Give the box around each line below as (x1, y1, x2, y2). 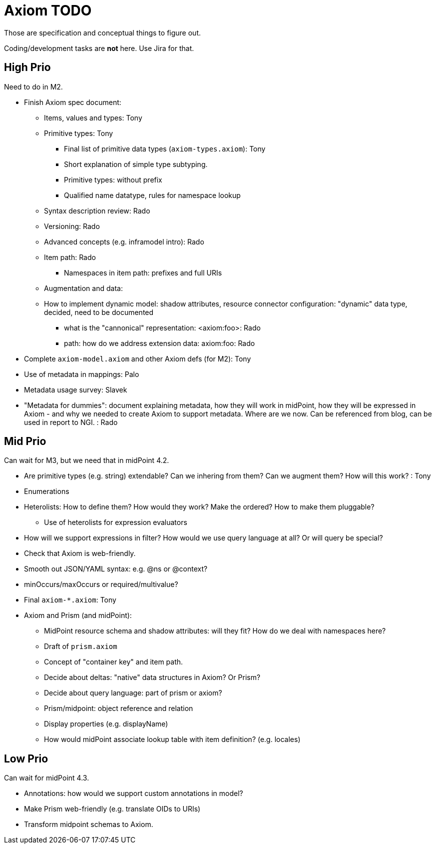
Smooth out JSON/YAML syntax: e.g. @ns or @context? (24, 564, 208, 573)
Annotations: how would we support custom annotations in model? (24, 789, 243, 798)
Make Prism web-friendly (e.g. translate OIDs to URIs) (24, 804, 201, 813)
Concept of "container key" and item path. (44, 657, 183, 666)
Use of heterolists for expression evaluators (44, 518, 187, 527)
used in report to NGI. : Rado (24, 417, 118, 426)
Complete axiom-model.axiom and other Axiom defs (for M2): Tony (24, 354, 251, 363)
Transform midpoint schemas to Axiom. (24, 820, 153, 829)
